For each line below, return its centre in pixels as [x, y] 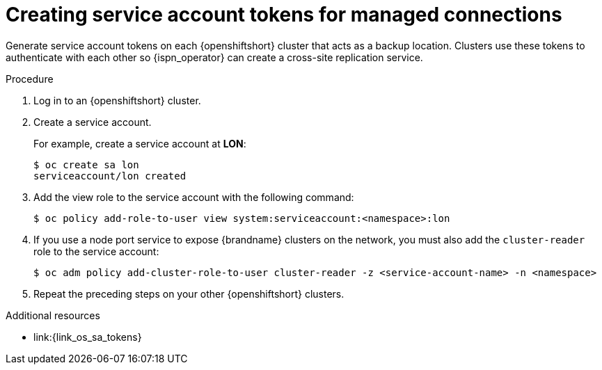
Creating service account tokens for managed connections [284, 15]
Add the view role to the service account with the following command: [194, 197]
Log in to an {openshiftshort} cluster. [117, 100]
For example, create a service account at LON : [140, 143]
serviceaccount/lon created [110, 176]
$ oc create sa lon [86, 164]
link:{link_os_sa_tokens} [88, 337]
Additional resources [53, 315]
